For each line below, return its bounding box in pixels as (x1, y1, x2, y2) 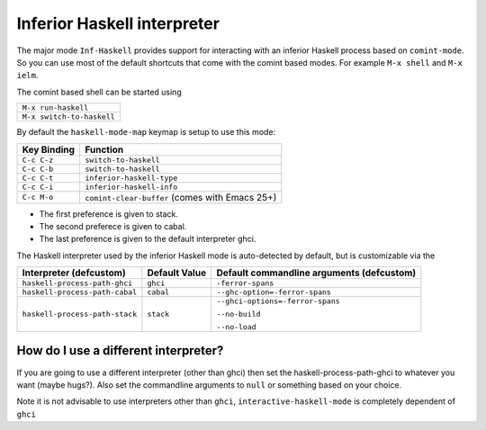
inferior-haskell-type (85, 173, 178, 183)
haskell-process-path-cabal (22, 288, 138, 297)
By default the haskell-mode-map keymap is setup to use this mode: (16, 127, 276, 138)
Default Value (147, 266, 207, 279)
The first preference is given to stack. (39, 208, 179, 219)
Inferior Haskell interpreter (16, 13, 220, 33)
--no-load (216, 322, 256, 332)
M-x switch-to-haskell (22, 112, 116, 121)
